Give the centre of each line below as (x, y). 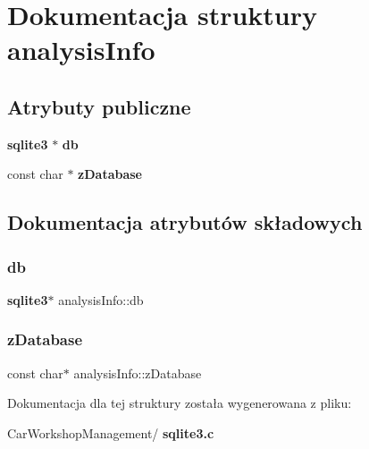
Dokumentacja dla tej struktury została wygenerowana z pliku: (180, 403)
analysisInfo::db (101, 299)
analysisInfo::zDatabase (138, 373)
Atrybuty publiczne (99, 106)
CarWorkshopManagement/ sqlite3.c (111, 432)
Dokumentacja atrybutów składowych (185, 222)
